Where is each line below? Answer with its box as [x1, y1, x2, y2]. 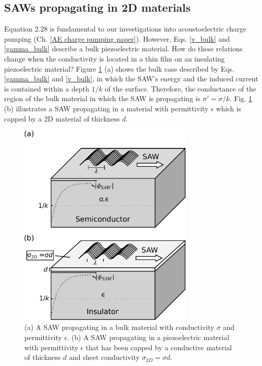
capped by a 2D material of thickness [4, 113, 120, 124]
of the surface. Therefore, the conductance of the [105, 83, 256, 94]
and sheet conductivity [69, 352, 140, 362]
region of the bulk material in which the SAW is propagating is [4, 93, 201, 104]
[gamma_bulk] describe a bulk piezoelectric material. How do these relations [4, 43, 243, 54]
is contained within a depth [4, 83, 89, 94]
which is [216, 103, 241, 113]
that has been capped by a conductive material [85, 342, 232, 352]
